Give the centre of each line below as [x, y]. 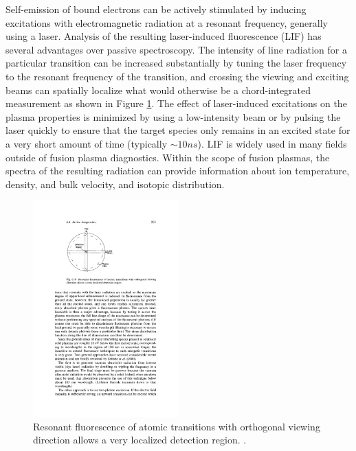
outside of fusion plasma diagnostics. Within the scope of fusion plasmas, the [168, 157]
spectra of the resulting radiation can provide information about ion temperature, [178, 171]
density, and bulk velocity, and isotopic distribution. [115, 184]
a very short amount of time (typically [87, 143]
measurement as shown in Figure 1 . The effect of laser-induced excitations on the [176, 103]
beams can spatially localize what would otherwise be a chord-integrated [158, 90]
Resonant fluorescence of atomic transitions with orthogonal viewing [177, 426]
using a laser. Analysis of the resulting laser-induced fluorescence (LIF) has [164, 36]
